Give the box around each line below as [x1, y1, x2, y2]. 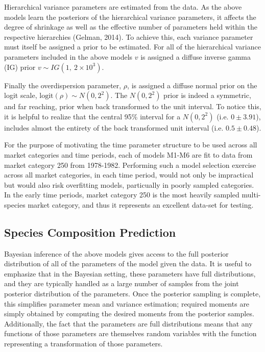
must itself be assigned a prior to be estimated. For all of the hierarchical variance [4, 41, 261, 52]
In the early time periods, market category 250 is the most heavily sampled [4, 189, 239, 200]
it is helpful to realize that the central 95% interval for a [4, 111, 181, 121]
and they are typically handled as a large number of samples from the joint [4, 278, 239, 289]
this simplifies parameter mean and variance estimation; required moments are [4, 298, 250, 309]
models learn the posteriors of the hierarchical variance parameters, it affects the [4, 11, 256, 22]
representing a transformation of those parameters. [4, 338, 163, 349]
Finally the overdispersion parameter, [4, 80, 122, 90]
